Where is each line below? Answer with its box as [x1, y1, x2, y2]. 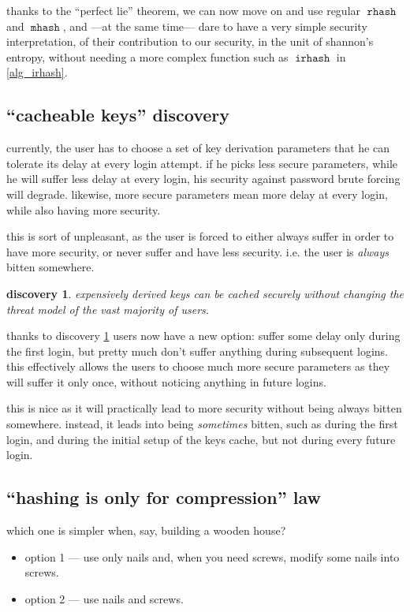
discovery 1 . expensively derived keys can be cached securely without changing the [6, 285, 404, 301]
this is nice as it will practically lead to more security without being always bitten [6, 400, 402, 416]
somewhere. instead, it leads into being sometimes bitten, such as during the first [6, 416, 398, 432]
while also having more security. [6, 201, 161, 218]
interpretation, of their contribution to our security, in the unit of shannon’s [6, 33, 374, 50]
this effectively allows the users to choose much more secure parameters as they [6, 358, 390, 375]
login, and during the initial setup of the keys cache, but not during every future [6, 431, 396, 447]
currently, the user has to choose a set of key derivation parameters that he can [6, 140, 389, 156]
